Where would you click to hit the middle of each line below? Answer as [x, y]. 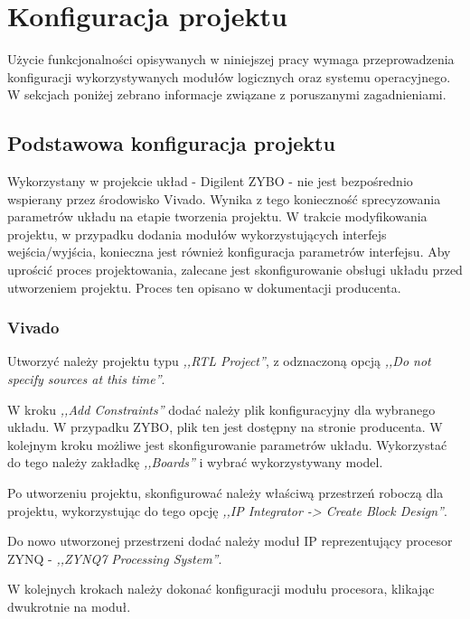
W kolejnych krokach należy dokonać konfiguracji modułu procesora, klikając [221, 589]
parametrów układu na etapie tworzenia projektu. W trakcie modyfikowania [217, 216]
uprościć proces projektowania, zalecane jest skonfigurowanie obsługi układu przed [235, 270]
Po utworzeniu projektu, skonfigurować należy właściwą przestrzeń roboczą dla [226, 493]
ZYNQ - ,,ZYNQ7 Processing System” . [115, 558]
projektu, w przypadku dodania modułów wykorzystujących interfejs [197, 234]
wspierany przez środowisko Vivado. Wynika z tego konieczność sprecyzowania [224, 198]
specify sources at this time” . [86, 379]
